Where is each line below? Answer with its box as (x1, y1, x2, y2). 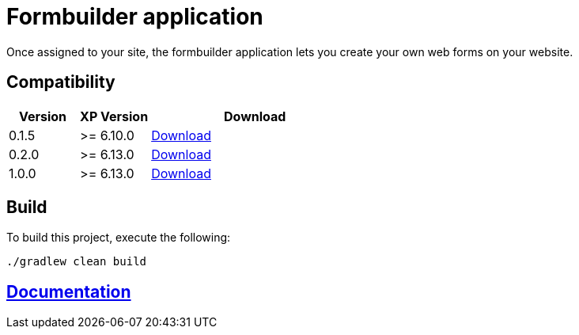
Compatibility (6, 72, 115, 93)
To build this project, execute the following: (6, 230, 231, 245)
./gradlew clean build (6, 255, 147, 268)
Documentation (6, 281, 131, 302)
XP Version (80, 108, 149, 124)
